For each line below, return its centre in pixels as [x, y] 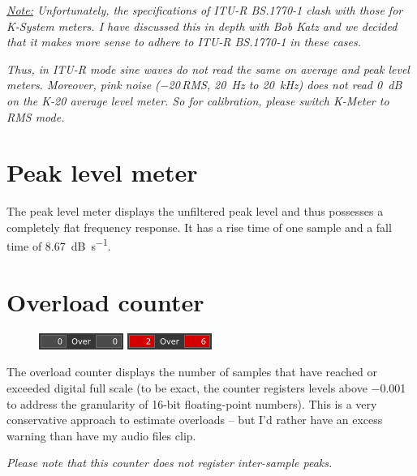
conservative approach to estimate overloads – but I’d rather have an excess [195, 420]
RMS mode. [36, 116]
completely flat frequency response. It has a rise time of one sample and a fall [199, 227]
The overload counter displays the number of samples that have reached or [192, 372]
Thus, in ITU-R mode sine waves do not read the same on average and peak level [208, 69]
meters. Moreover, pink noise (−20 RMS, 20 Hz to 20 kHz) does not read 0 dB [204, 85]
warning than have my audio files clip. [101, 435]
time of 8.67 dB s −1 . [59, 245]
